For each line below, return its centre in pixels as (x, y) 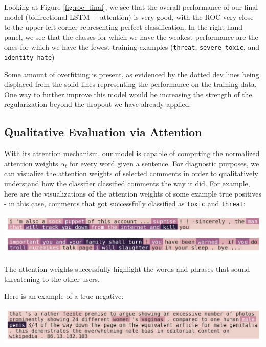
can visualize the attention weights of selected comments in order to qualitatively (131, 173)
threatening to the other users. (52, 279)
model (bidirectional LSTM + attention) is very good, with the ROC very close (129, 17)
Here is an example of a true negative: (64, 296)
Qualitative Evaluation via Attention (103, 132)
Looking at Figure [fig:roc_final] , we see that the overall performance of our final (131, 7)
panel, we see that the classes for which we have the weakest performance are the (131, 37)
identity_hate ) (29, 57)
